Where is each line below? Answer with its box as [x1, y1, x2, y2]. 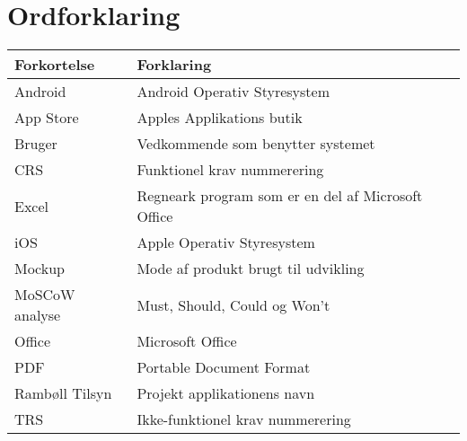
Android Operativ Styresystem [137, 81, 330, 102]
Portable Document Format [137, 357, 311, 378]
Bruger [14, 133, 57, 154]
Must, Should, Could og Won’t [137, 294, 330, 315]
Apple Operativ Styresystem [137, 232, 315, 253]
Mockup [14, 258, 66, 279]
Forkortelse [14, 54, 95, 75]
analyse [14, 304, 61, 326]
